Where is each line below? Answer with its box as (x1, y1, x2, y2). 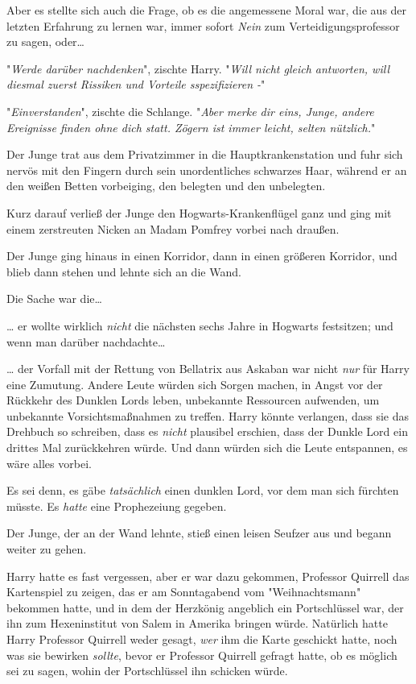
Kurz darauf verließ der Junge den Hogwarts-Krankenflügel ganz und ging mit (6, 204, 392, 221)
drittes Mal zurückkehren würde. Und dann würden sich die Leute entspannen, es (6, 439, 408, 456)
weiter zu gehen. (6, 541, 87, 558)
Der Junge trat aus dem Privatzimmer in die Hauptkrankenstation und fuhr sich (6, 146, 403, 163)
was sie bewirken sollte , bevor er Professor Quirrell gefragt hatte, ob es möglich (6, 646, 397, 663)
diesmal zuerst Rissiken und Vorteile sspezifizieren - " (6, 76, 266, 93)
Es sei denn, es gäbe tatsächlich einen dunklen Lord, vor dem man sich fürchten (6, 482, 399, 499)
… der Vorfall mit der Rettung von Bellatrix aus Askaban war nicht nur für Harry (6, 360, 410, 377)
